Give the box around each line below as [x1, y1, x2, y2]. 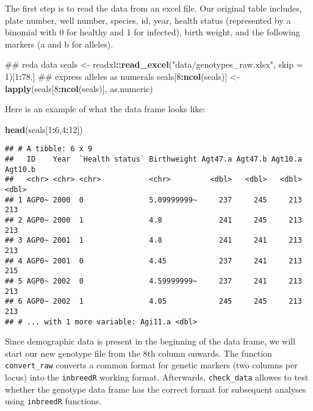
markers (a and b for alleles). [5, 37, 113, 50]
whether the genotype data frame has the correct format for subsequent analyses [5, 382, 306, 395]
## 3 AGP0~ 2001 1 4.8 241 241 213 [5, 236, 302, 245]
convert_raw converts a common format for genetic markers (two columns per [5, 359, 298, 371]
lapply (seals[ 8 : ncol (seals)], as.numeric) [5, 82, 153, 95]
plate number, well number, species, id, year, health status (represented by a [5, 13, 291, 26]
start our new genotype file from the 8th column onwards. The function [5, 346, 272, 359]
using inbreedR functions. [5, 395, 102, 407]
